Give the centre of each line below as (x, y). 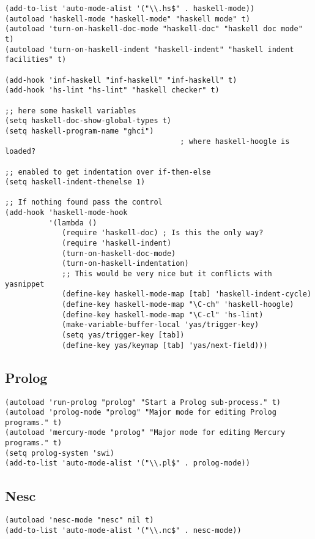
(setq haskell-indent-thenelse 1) (75, 182)
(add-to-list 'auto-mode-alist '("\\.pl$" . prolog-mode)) (128, 463)
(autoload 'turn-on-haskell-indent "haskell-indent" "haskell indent (150, 49)
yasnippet (25, 284)
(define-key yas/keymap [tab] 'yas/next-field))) (165, 345)
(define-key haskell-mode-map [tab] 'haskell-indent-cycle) (187, 294)
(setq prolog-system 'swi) (60, 453)
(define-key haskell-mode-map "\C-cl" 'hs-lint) (163, 315)
